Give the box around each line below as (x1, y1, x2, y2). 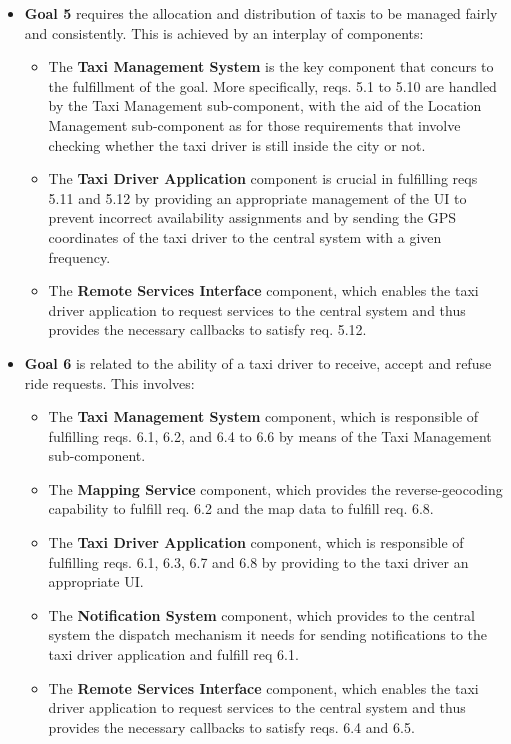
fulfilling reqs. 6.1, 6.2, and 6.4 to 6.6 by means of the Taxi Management (48, 425, 492, 446)
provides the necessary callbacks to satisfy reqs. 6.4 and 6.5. (48, 716, 415, 737)
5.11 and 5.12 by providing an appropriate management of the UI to (48, 187, 467, 208)
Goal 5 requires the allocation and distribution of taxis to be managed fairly (24, 3, 498, 23)
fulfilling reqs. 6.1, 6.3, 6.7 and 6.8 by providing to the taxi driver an (48, 551, 469, 572)
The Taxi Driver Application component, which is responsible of (48, 532, 464, 553)
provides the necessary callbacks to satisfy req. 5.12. (48, 319, 367, 340)
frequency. (48, 246, 111, 267)
